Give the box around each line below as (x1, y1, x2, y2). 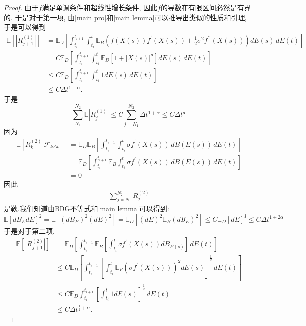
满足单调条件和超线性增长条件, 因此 (42, 2, 157, 12)
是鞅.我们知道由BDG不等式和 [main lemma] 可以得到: (4, 203, 169, 214)
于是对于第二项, (4, 225, 55, 236)
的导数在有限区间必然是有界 (160, 2, 251, 12)
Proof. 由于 (4, 2, 39, 12)
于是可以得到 (4, 22, 46, 32)
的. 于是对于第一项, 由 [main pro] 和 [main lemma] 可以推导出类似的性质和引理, (4, 12, 247, 22)
